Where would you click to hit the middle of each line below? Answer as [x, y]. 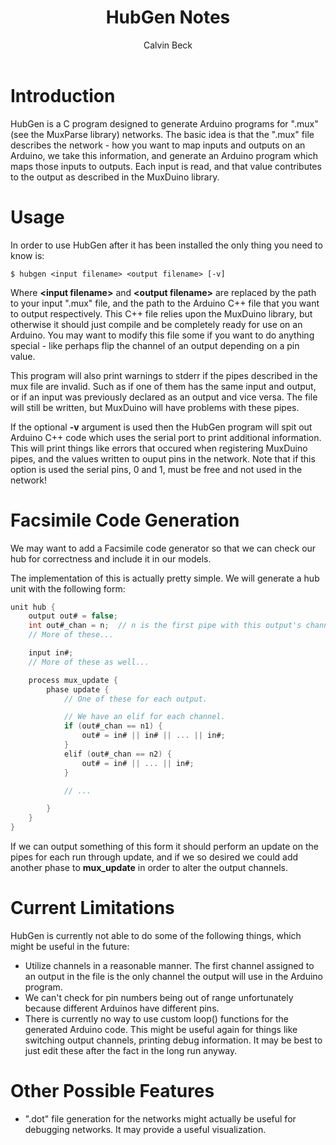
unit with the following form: [68, 588]
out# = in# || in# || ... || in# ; [153, 736]
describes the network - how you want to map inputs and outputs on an [158, 145]
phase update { [78, 689]
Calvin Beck [168, 45]
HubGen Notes [168, 17]
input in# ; [51, 653]
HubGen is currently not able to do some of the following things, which [156, 935]
